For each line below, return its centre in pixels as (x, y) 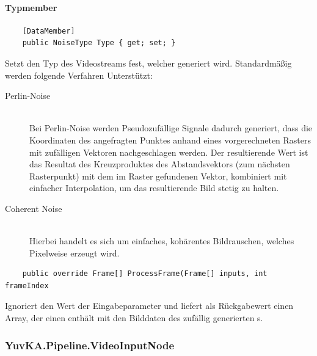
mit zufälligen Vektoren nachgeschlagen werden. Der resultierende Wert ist (169, 152)
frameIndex (27, 285)
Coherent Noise (34, 208)
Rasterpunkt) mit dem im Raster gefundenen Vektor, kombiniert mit (158, 176)
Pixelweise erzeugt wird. (75, 252)
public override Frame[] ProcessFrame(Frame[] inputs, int (145, 274)
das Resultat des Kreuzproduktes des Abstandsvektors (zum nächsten (160, 164)
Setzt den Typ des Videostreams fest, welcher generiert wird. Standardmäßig (148, 63)
